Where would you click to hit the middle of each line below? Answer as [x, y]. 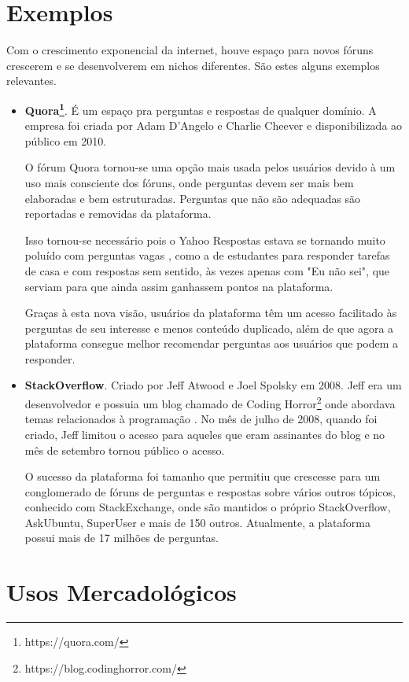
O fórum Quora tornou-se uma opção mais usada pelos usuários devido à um [210, 167]
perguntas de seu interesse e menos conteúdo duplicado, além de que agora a [209, 328]
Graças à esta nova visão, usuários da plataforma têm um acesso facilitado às [211, 313]
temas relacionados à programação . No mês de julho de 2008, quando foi [201, 419]
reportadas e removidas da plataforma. [118, 214]
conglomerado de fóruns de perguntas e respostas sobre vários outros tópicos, [210, 491]
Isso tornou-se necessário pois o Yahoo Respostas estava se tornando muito [205, 240]
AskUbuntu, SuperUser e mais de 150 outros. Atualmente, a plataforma [197, 522]
